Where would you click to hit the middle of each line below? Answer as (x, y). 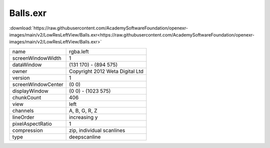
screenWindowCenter (38, 84)
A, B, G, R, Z (83, 110)
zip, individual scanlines (97, 130)
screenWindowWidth (37, 58)
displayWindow (30, 91)
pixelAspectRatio (32, 123)
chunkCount (27, 97)
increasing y (83, 117)
